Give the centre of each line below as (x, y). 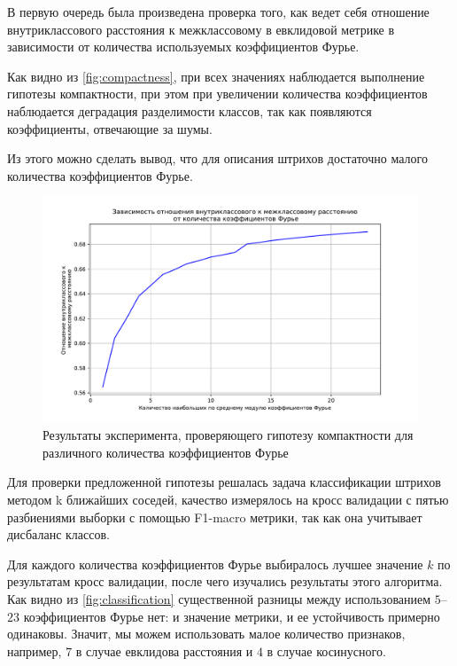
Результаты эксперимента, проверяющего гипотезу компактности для (228, 435)
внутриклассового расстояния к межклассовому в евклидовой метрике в (201, 29)
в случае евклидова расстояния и (164, 650)
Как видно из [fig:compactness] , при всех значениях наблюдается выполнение (216, 76)
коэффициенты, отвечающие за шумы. (110, 128)
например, (35, 650)
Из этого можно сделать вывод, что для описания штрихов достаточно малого (217, 158)
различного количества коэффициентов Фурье (166, 452)
